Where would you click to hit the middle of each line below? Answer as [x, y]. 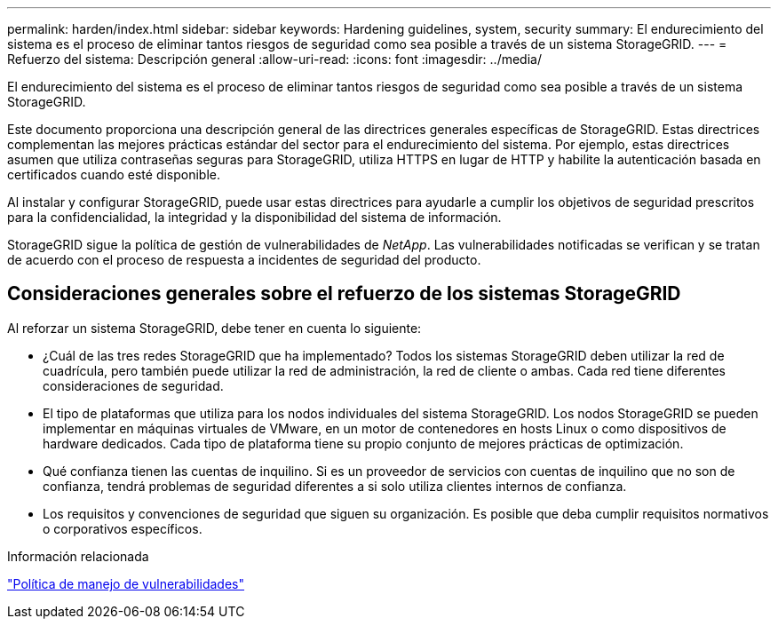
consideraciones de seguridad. [133, 385]
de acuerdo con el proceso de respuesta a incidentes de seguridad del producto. [244, 260]
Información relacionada [78, 556]
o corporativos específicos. [123, 528]
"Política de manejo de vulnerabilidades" [126, 583]
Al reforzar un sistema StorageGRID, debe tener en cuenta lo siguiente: [214, 328]
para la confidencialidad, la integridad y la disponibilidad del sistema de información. [254, 217]
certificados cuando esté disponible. [114, 174]
